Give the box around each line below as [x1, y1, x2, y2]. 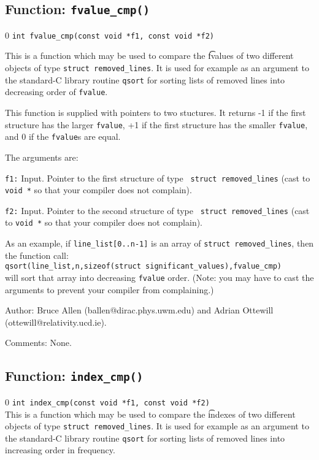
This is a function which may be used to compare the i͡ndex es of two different [5, 407, 296, 420]
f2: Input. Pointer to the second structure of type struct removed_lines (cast [5, 204, 310, 217]
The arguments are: [5, 150, 79, 163]
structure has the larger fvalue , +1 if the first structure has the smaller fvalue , [5, 118, 308, 131]
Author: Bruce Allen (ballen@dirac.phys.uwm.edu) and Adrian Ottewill [5, 304, 274, 316]
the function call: [5, 248, 69, 261]
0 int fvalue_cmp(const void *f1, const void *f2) [5, 28, 214, 41]
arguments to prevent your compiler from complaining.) [5, 283, 214, 296]
